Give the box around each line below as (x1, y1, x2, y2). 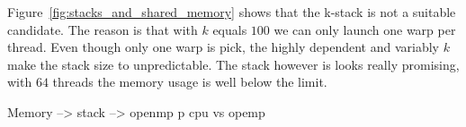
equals (212, 20, 247, 38)
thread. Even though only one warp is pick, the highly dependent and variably (7, 38, 439, 56)
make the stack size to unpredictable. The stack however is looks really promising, (7, 55, 460, 73)
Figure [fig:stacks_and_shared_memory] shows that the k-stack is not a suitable (7, 3, 456, 21)
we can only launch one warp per (273, 20, 456, 38)
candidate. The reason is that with (7, 20, 198, 38)
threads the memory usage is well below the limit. (52, 72, 327, 91)
